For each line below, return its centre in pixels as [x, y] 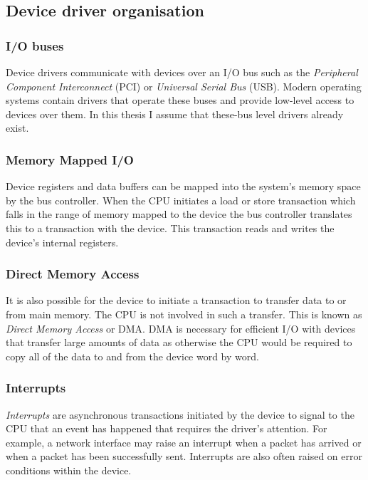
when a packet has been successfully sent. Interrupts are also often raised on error [184, 456]
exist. [17, 128]
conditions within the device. [69, 470]
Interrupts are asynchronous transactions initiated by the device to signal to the [180, 414]
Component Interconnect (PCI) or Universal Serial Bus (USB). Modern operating [184, 86]
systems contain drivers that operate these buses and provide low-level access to [180, 100]
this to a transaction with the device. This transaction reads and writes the [170, 228]
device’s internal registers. [62, 242]
